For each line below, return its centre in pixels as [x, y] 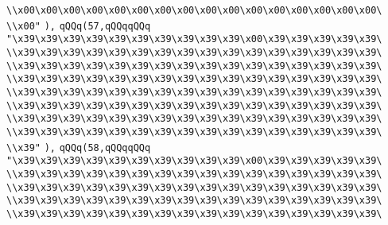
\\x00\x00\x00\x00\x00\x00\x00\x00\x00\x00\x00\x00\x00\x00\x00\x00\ [194, 10]
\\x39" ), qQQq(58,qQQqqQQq [79, 147]
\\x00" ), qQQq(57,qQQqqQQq [79, 26]
